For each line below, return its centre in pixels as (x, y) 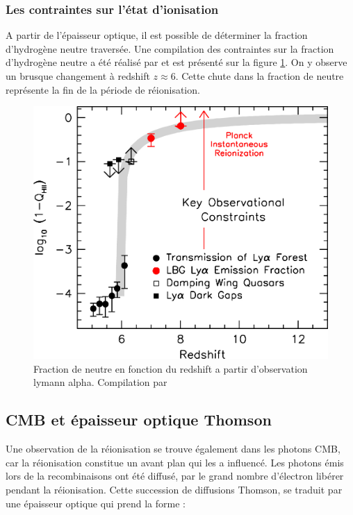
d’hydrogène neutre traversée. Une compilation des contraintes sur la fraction (170, 48)
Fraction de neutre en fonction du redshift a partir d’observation (171, 368)
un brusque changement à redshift (78, 76)
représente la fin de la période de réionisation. (103, 89)
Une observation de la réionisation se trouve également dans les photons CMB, (173, 449)
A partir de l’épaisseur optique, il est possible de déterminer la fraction (157, 35)
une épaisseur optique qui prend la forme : (96, 503)
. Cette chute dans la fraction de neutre (260, 76)
